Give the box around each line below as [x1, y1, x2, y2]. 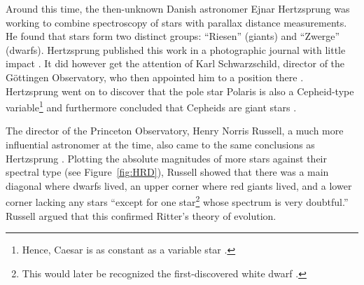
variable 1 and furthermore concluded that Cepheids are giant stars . [6, 98, 297, 114]
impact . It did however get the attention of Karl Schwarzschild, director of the [6, 56, 345, 71]
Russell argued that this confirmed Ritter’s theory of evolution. [6, 208, 276, 223]
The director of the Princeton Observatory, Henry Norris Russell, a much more [6, 123, 344, 138]
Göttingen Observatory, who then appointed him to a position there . [6, 69, 304, 84]
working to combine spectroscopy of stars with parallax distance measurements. [6, 15, 347, 29]
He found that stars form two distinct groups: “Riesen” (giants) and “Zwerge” [6, 29, 340, 43]
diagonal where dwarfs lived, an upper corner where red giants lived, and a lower [6, 178, 352, 193]
